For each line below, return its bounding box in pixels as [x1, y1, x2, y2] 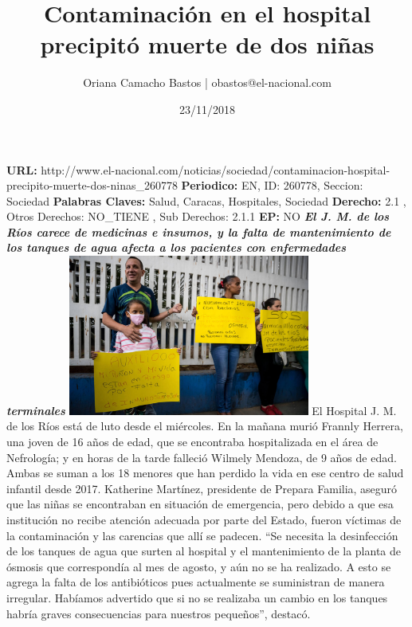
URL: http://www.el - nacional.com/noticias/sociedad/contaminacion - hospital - [6, 161, 390, 178]
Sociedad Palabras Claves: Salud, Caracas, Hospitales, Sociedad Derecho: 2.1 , [6, 192, 406, 209]
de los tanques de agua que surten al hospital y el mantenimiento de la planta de [6, 543, 401, 559]
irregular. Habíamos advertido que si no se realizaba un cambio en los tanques [6, 589, 388, 605]
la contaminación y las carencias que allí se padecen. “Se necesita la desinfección [6, 527, 398, 543]
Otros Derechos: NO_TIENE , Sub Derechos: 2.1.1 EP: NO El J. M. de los [6, 208, 390, 225]
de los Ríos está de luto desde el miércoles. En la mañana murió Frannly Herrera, [6, 417, 403, 434]
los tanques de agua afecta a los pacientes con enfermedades [6, 239, 347, 256]
